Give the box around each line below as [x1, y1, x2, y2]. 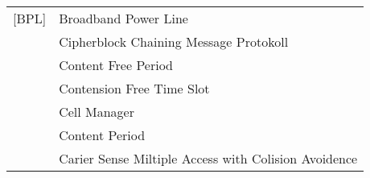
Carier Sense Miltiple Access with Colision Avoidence [59, 149, 358, 168]
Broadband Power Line [59, 9, 188, 27]
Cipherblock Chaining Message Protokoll [59, 32, 289, 51]
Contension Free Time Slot [59, 79, 210, 97]
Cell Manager [59, 102, 134, 121]
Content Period [59, 126, 146, 144]
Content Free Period [59, 56, 173, 74]
